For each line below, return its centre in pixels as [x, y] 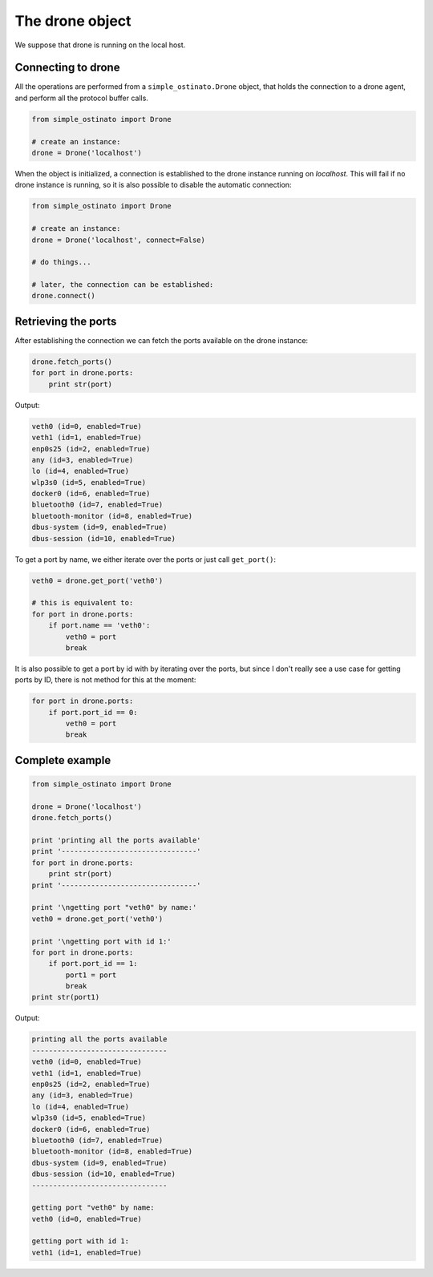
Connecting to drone [67, 68]
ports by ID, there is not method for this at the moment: [105, 680]
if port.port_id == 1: [93, 964]
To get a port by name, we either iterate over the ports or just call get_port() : [146, 559]
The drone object [73, 21]
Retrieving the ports [66, 321]
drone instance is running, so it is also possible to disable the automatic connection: [153, 185]
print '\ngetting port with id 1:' [101, 941]
